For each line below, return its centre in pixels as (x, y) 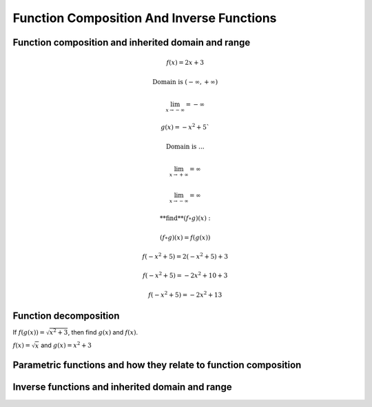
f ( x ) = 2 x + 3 (185, 63)
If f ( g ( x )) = (29, 332)
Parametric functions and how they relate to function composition (157, 365)
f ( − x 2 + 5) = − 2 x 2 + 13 (185, 294)
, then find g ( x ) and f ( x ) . (103, 332)
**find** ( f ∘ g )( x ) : (185, 218)
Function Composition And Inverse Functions (145, 18)
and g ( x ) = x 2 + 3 (66, 345)
